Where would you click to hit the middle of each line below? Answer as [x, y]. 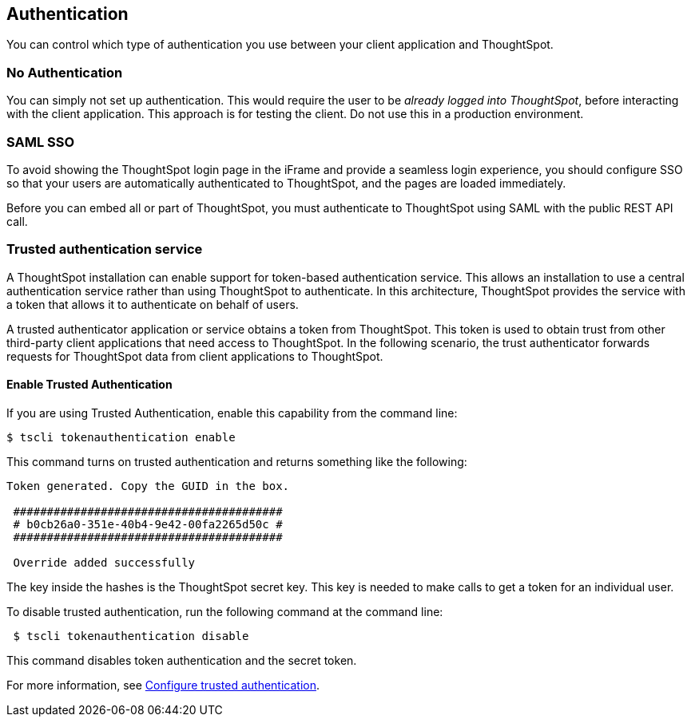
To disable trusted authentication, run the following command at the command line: [225, 611]
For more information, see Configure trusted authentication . [163, 685]
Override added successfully [104, 562]
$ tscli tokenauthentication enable [121, 437]
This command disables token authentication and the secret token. [182, 660]
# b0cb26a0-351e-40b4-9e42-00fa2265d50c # [148, 524]
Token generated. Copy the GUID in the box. [148, 486]
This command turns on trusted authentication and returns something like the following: [237, 461]
